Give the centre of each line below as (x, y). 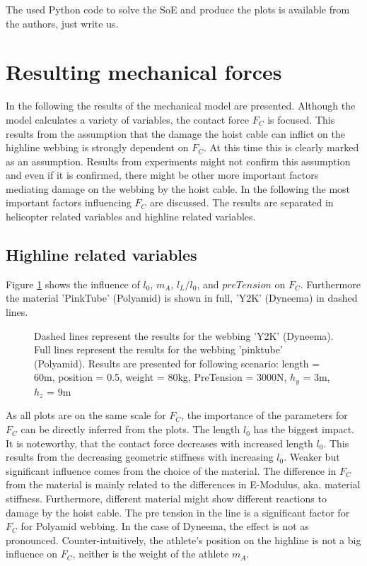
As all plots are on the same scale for (86, 415)
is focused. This (301, 119)
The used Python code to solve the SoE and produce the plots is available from (178, 9)
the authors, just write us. (62, 23)
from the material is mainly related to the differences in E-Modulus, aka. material (183, 484)
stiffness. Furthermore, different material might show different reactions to (166, 499)
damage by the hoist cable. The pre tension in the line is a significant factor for (178, 512)
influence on (32, 554)
